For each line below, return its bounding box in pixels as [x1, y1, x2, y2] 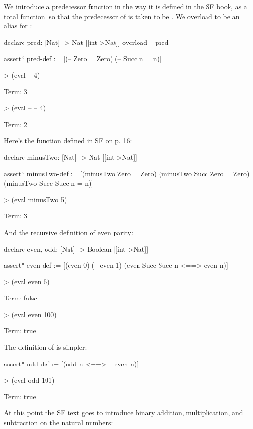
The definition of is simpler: [4, 342, 87, 352]
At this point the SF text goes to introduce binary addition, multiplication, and [4, 408, 243, 418]
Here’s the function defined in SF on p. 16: [4, 135, 132, 146]
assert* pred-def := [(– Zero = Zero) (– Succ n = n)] [4, 53, 161, 64]
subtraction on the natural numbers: [4, 417, 113, 428]
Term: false [4, 293, 37, 303]
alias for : [4, 21, 32, 31]
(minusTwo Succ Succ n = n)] [4, 178, 93, 188]
